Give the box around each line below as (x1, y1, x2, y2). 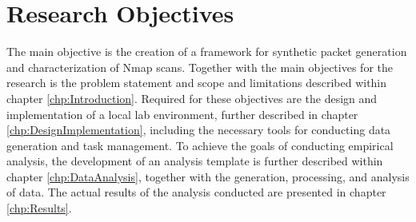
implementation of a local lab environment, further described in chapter (6, 105, 358, 122)
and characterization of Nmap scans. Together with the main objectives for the (6, 58, 393, 75)
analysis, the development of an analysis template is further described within (6, 153, 383, 169)
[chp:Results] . (6, 200, 72, 216)
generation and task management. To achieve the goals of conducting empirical (6, 137, 394, 153)
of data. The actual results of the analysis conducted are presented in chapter (6, 184, 386, 200)
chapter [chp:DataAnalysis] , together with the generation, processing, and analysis (6, 168, 410, 184)
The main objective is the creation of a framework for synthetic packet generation (6, 43, 407, 60)
